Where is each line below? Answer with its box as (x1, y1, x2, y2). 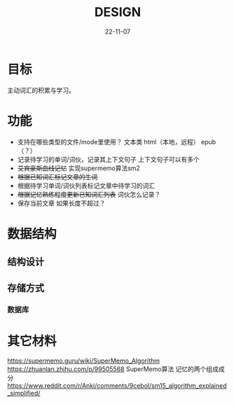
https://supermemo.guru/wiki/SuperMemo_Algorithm (7, 356, 160, 365)
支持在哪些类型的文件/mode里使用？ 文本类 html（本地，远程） (17, 137, 200, 146)
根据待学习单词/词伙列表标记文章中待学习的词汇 (17, 181, 156, 190)
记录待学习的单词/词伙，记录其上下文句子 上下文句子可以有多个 (17, 155, 200, 163)
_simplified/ (7, 389, 41, 398)
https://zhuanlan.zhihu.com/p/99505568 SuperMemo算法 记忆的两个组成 (7, 365, 219, 373)
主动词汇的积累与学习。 (7, 85, 75, 95)
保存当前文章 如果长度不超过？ (17, 199, 106, 207)
